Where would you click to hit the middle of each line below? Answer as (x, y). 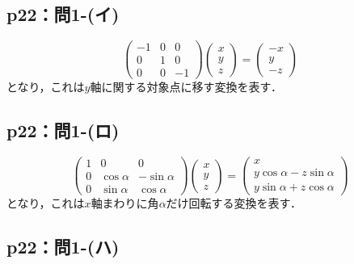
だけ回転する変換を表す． (234, 203)
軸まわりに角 (125, 203)
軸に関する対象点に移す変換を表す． (186, 87)
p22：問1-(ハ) (63, 247)
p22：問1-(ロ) (63, 130)
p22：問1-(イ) (63, 14)
